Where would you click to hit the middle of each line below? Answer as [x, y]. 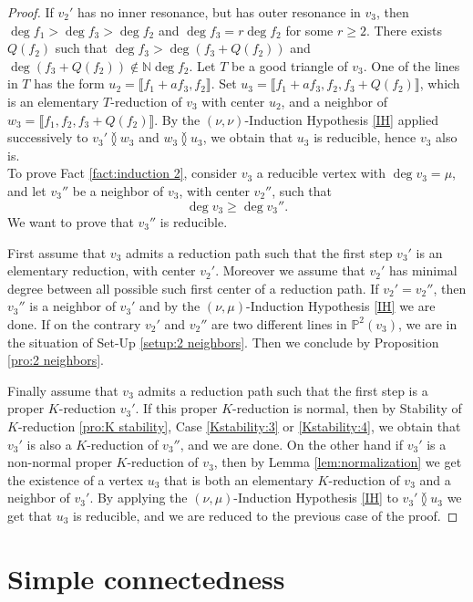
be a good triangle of [290, 65]
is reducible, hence [365, 137]
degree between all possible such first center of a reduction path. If [193, 288]
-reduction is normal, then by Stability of [347, 408]
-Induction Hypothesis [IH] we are [340, 306]
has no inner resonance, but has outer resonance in [219, 12]
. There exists [404, 30]
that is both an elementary [239, 479]
